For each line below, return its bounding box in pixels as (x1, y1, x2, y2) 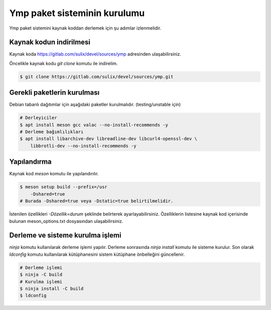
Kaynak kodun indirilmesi (9, 38, 90, 47)
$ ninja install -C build (20, 285, 84, 291)
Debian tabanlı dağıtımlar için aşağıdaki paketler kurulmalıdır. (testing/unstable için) (9, 102, 181, 108)
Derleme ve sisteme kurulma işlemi (9, 231, 121, 240)
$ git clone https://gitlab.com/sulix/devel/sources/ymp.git (20, 74, 174, 80)
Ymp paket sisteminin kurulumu (9, 8, 145, 19)
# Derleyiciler (20, 115, 57, 121)
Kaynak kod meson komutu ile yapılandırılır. (9, 171, 99, 177)
